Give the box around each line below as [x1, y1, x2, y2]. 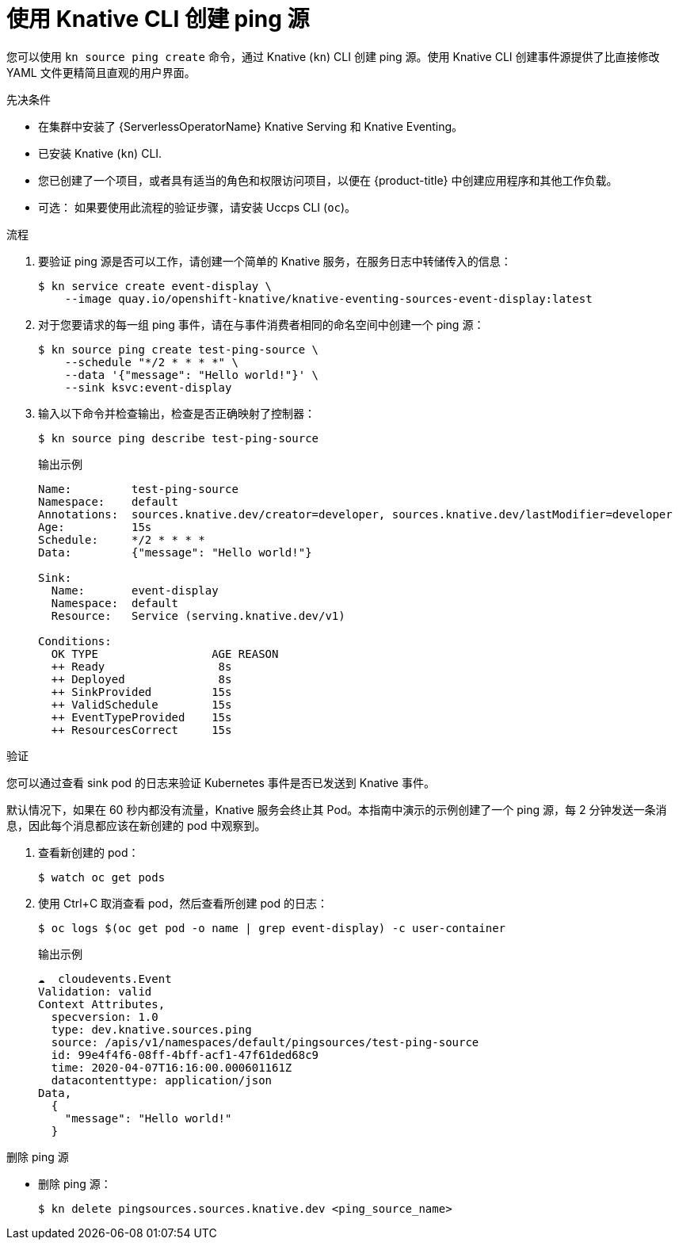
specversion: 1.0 [51, 1010, 158, 1023]
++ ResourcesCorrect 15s [51, 723, 232, 736]
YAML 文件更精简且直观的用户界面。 [6, 65, 196, 79]
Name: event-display [51, 583, 219, 597]
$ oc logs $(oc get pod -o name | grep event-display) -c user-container [38, 921, 506, 934]
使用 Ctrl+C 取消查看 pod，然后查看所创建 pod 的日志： [38, 896, 328, 910]
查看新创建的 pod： [38, 845, 139, 859]
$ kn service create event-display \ [38, 279, 273, 292]
